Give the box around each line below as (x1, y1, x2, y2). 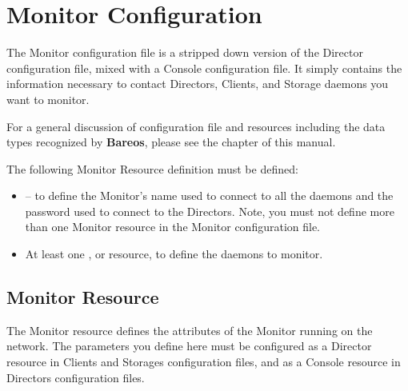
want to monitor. (6, 90, 90, 107)
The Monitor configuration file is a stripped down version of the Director (6, 44, 363, 61)
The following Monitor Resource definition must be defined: (6, 160, 298, 177)
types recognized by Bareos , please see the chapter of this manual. (6, 134, 336, 150)
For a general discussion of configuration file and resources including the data (6, 118, 386, 134)
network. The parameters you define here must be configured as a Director (6, 337, 372, 354)
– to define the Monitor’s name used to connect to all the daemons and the (25, 187, 394, 204)
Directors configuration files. (6, 369, 145, 385)
